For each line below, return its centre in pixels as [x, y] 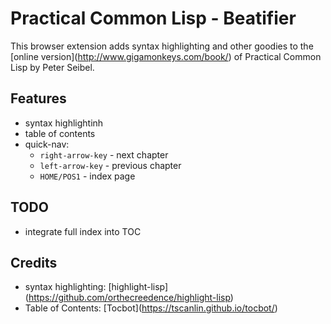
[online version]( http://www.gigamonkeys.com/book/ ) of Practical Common [166, 56]
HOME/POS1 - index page [87, 176]
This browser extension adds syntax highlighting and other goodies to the [162, 46]
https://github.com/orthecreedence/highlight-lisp [129, 298]
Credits [34, 262]
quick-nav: [47, 144]
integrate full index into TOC [83, 231]
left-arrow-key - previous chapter [110, 165]
